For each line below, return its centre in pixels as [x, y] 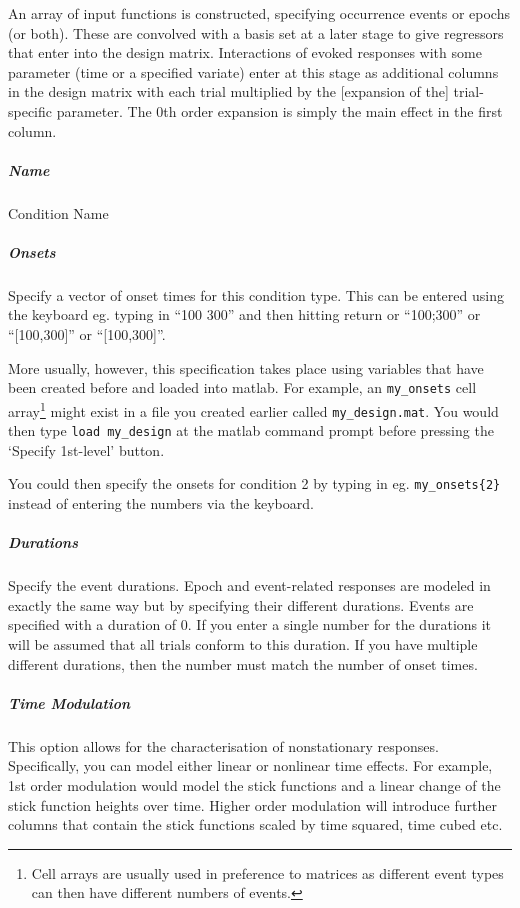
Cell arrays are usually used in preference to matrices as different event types [267, 872]
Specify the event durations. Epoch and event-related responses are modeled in [249, 585]
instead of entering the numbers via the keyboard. [161, 503]
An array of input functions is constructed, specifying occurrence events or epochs [259, 13]
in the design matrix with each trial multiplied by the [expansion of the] [228, 91]
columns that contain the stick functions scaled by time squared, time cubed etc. [255, 824]
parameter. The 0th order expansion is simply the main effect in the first [279, 110]
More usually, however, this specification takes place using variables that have [246, 367]
